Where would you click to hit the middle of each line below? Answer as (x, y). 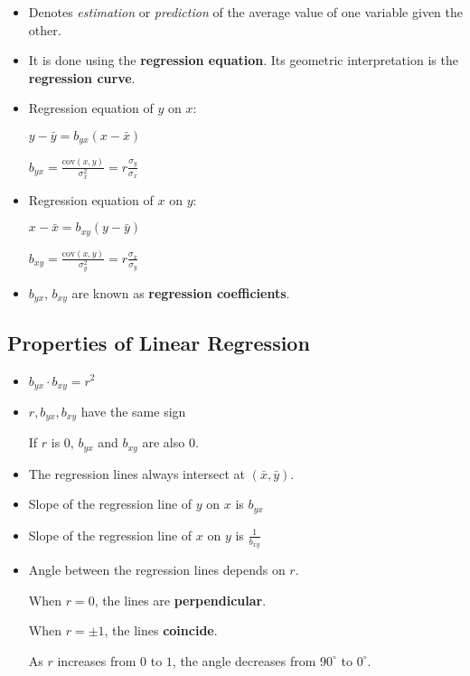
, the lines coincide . (161, 630)
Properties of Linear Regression (159, 342)
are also (164, 442)
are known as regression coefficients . (181, 292)
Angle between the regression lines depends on (157, 570)
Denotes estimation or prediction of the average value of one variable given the (245, 12)
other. (45, 29)
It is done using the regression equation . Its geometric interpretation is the (243, 60)
